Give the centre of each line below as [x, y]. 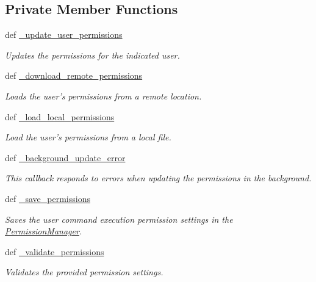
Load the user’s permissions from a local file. [88, 137]
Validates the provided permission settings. [84, 272]
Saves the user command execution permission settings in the [119, 219]
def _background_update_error [65, 157]
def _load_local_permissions [60, 116]
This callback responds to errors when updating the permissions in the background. [158, 178]
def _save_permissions [48, 198]
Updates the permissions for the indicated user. [92, 55]
